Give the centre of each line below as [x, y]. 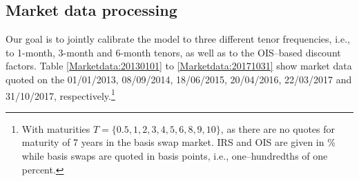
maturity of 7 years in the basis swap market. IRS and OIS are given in [173, 142]
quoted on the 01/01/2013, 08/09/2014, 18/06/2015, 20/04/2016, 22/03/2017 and [179, 79]
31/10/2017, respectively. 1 [60, 94]
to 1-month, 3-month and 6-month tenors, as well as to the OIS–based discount [173, 52]
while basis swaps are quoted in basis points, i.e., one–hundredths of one [175, 156]
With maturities [56, 128]
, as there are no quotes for [278, 128]
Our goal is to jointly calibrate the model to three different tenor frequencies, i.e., [178, 39]
